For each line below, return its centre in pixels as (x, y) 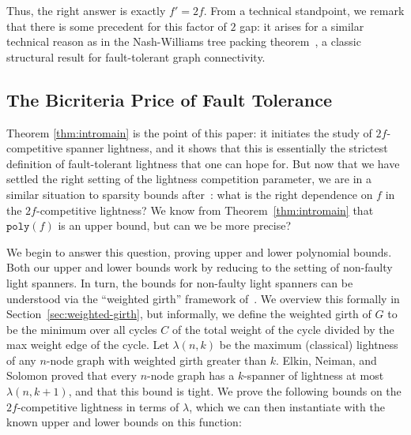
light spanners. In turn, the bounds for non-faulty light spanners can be (180, 282)
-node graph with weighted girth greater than (156, 360)
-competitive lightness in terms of (98, 406)
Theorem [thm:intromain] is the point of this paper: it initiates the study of (189, 132)
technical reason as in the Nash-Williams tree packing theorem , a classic (184, 41)
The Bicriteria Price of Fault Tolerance (169, 99)
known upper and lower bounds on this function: (124, 422)
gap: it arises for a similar (302, 26)
